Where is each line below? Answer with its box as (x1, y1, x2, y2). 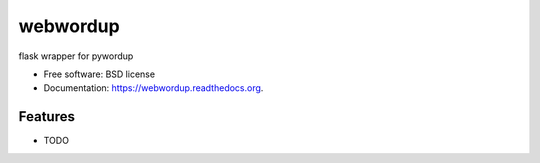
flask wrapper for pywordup (18, 50, 134, 62)
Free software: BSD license (43, 68, 155, 80)
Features (18, 108, 75, 125)
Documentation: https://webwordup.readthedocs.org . (43, 82, 264, 94)
